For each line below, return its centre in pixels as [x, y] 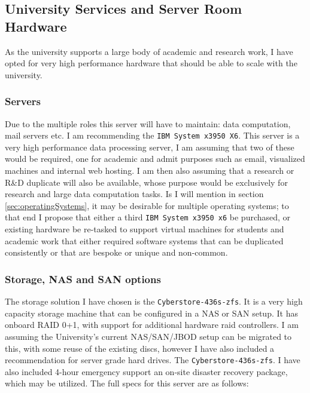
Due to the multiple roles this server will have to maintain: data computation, [148, 123]
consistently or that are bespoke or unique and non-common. [116, 252]
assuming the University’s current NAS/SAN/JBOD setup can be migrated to [148, 336]
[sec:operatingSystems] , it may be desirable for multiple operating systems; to [147, 205]
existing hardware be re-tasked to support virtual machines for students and [145, 229]
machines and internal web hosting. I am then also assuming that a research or [150, 171]
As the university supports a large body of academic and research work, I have [149, 51]
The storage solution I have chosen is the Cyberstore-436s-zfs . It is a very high [154, 301]
